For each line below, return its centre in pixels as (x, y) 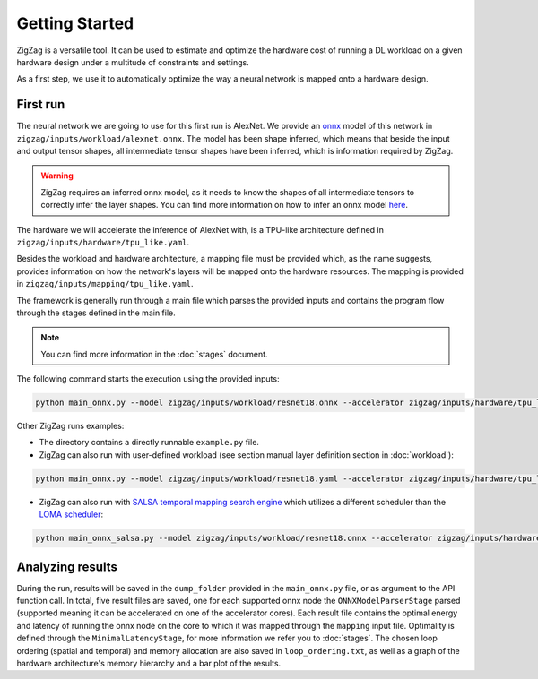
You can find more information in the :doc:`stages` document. (154, 354)
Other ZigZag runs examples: (70, 426)
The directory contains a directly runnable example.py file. (149, 443)
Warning (57, 176)
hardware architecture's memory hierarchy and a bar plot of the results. (149, 664)
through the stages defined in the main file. (96, 313)
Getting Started (75, 23)
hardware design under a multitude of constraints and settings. (133, 62)
